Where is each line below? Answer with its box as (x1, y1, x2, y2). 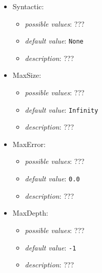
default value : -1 (25, 242, 76, 253)
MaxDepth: (12, 207, 48, 218)
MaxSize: (12, 70, 42, 80)
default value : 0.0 (25, 173, 80, 184)
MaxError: (12, 138, 46, 149)
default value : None (25, 35, 84, 46)
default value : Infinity (25, 104, 98, 115)
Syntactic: (12, 1, 44, 11)
